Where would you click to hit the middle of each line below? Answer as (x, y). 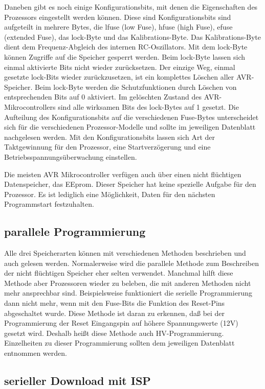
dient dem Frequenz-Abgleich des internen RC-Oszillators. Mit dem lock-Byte (126, 47)
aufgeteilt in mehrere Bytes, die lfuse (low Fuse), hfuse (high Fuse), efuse (118, 27)
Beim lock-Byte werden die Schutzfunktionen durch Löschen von (136, 87)
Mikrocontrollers (30, 106)
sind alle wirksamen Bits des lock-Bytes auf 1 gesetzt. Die (148, 106)
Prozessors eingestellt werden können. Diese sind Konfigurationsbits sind (118, 17)
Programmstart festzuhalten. (49, 204)
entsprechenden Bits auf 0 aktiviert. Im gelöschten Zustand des (103, 97)
